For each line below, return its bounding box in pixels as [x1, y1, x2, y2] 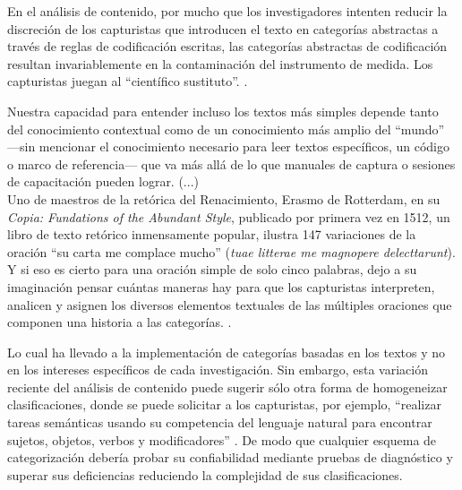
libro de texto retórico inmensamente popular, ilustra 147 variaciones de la [7, 225, 416, 244]
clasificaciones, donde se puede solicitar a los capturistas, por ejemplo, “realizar [7, 395, 441, 414]
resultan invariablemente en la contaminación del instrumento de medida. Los [7, 54, 433, 73]
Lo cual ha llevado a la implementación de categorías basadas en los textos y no [7, 342, 446, 361]
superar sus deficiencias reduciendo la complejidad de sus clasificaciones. [7, 465, 403, 484]
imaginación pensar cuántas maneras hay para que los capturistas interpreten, [7, 277, 435, 296]
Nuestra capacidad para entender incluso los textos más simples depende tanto [7, 101, 439, 120]
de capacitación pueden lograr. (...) [7, 172, 199, 191]
